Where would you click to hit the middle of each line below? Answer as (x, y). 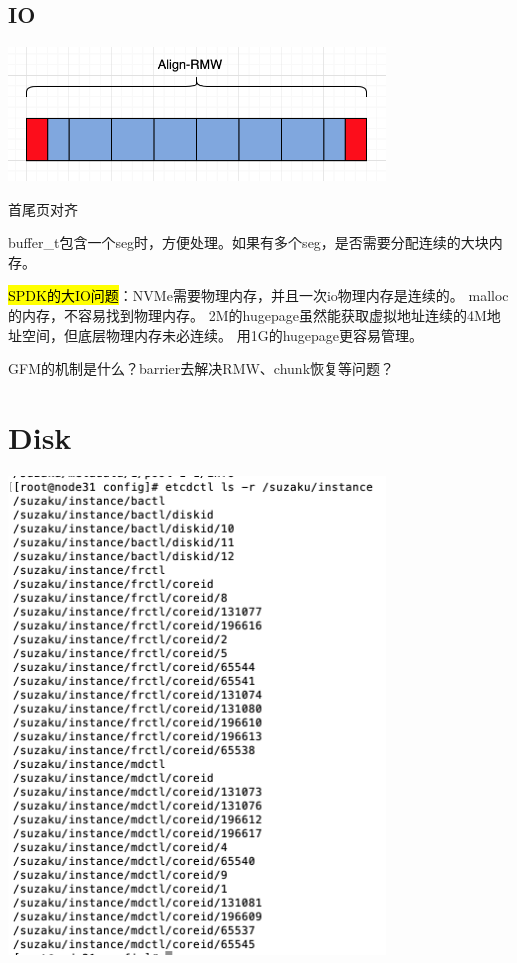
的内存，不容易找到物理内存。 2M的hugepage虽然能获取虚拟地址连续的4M (247, 314)
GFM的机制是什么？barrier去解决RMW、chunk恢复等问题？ (201, 368)
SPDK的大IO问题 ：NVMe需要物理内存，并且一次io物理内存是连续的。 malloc (258, 295)
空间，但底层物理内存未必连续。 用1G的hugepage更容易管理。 (222, 334)
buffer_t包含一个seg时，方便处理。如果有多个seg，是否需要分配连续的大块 (248, 242)
